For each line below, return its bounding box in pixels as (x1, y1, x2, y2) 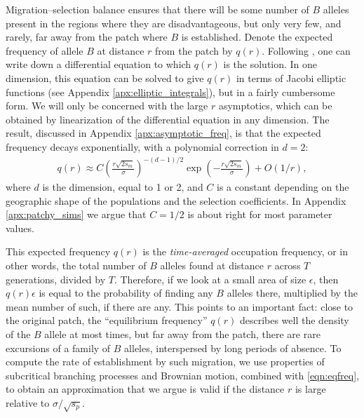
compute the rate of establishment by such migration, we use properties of (6, 354, 325, 369)
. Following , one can (262, 43, 351, 58)
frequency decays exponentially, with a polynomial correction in (6, 139, 279, 154)
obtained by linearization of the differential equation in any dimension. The (6, 112, 330, 126)
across (274, 258, 301, 273)
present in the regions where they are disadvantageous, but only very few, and (6, 15, 342, 30)
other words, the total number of (6, 258, 147, 273)
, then (313, 271, 339, 286)
